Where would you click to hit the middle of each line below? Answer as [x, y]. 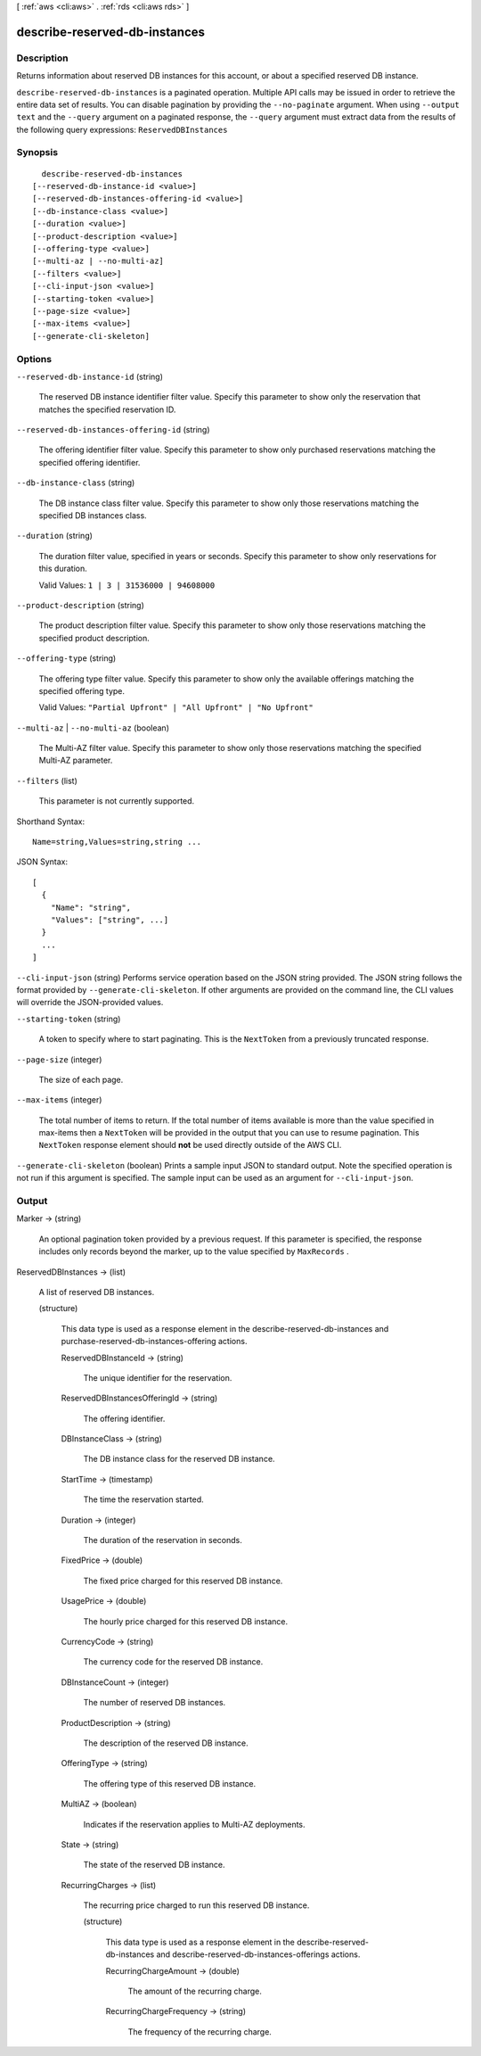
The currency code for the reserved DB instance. [173, 1662]
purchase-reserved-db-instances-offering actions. [154, 1342]
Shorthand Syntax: [50, 822]
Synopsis [37, 153]
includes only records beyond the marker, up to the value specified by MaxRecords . [194, 1251]
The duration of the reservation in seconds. [163, 1540]
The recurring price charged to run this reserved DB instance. [196, 1905]
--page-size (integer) [59, 1059]
